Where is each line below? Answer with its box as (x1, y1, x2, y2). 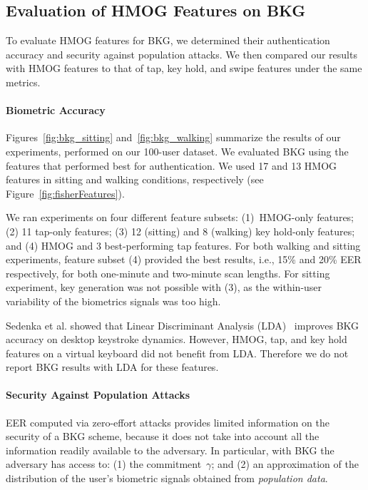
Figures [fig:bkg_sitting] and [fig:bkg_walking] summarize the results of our (6, 130, 341, 145)
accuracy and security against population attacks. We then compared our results (6, 46, 357, 61)
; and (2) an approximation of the (211, 456, 359, 471)
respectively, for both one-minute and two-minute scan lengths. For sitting (6, 265, 330, 280)
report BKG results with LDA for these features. (6, 359, 219, 374)
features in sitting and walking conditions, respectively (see (6, 172, 264, 187)
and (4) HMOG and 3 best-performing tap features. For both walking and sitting (6, 238, 361, 252)
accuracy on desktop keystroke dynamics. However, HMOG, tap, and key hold (6, 332, 347, 347)
